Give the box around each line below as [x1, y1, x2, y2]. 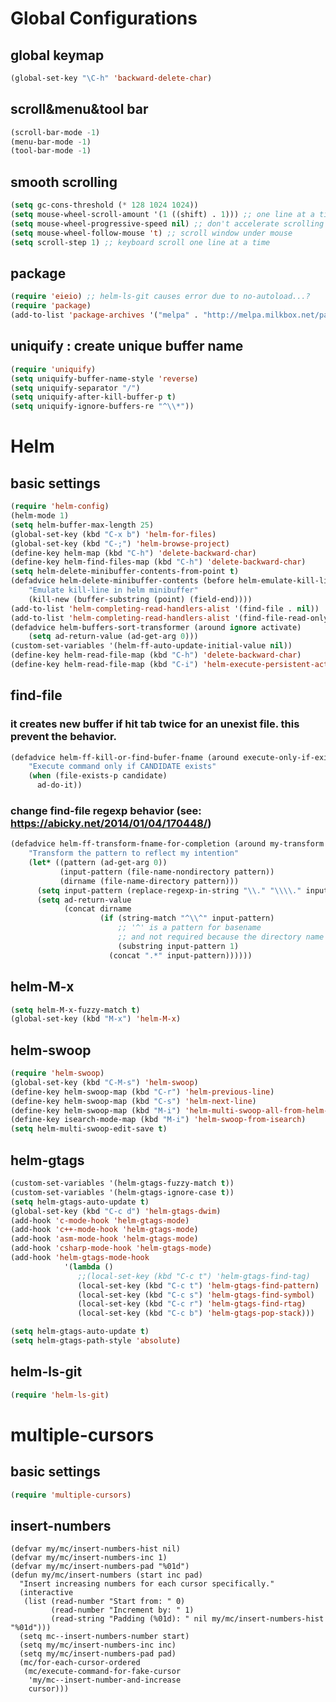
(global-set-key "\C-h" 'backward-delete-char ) [10, 73, 213, 83]
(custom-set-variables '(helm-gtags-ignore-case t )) [10, 1187, 235, 1197]
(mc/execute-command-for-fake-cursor [23, 1667, 182, 1677]
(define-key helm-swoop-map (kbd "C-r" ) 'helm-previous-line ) [10, 1087, 275, 1097]
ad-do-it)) [36, 780, 83, 791]
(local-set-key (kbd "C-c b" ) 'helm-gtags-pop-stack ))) [77, 1308, 315, 1319]
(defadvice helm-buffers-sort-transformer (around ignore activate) [10, 622, 302, 632]
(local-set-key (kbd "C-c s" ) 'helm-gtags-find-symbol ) [77, 1290, 315, 1300]
